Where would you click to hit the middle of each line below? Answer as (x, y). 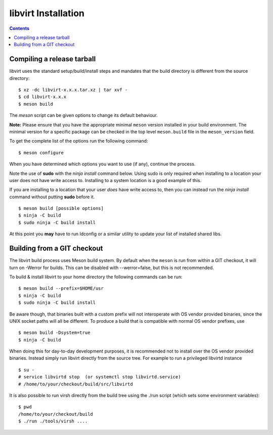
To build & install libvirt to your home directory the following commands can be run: (96, 277)
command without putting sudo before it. (52, 197)
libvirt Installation (47, 13)
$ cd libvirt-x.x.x (42, 97)
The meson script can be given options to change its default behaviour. (83, 115)
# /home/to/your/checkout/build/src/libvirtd (76, 384)
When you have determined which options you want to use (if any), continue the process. (102, 164)
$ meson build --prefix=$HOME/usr (61, 289)
